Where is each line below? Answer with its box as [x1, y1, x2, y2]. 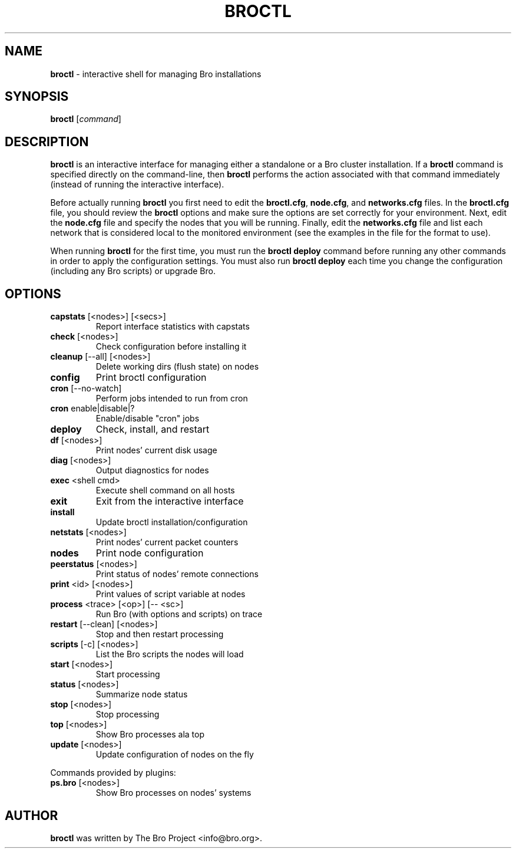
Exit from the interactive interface [95, 495, 244, 508]
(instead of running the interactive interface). [50, 179, 224, 190]
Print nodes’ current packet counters [95, 537, 239, 548]
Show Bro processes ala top [95, 729, 205, 740]
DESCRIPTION [5, 134, 89, 149]
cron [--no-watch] [50, 383, 122, 394]
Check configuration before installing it [95, 341, 247, 352]
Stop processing [95, 709, 160, 720]
